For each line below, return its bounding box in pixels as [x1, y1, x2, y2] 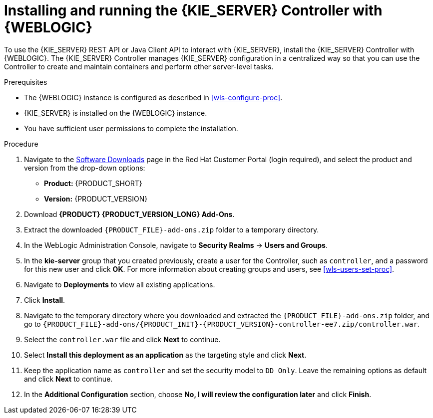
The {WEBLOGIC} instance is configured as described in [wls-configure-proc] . [24, 93, 283, 102]
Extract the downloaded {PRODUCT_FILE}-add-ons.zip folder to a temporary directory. [24, 225, 319, 234]
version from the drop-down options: [24, 163, 145, 172]
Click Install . [24, 295, 65, 304]
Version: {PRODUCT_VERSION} [44, 194, 148, 203]
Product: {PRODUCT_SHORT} [44, 179, 142, 188]
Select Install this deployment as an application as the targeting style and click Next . [24, 350, 307, 359]
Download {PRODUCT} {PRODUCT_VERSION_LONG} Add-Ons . [24, 209, 235, 218]
